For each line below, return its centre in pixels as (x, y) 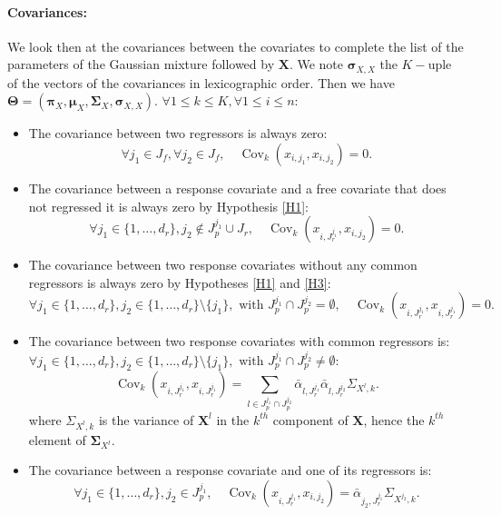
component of (310, 419)
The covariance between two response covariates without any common (223, 265)
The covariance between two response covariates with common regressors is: (239, 341)
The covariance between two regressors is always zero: (178, 133)
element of (57, 439)
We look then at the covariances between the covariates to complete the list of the (236, 46)
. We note (316, 64)
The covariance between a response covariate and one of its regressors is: (230, 470)
